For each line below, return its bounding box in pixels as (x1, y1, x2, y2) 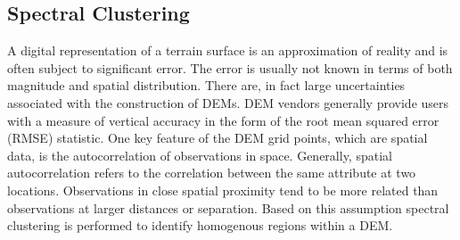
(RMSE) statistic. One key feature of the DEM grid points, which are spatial (7, 128, 428, 147)
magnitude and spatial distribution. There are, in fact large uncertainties (7, 76, 406, 95)
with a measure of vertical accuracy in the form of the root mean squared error (7, 111, 439, 129)
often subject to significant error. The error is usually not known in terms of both (7, 58, 453, 77)
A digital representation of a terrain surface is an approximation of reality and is (7, 41, 448, 60)
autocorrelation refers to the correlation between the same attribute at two (7, 163, 416, 182)
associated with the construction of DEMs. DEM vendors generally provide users (7, 93, 449, 112)
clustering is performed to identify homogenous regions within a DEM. (7, 216, 393, 235)
